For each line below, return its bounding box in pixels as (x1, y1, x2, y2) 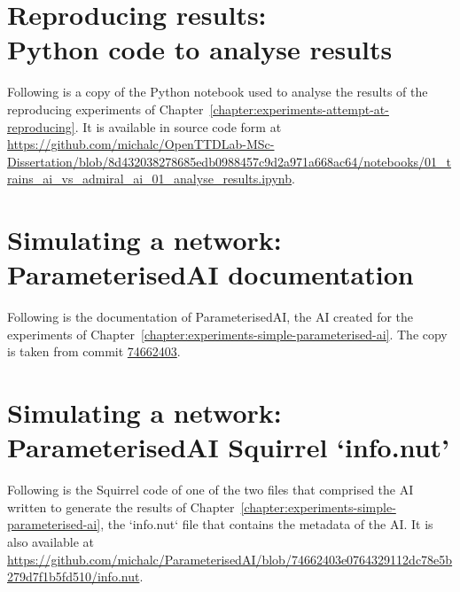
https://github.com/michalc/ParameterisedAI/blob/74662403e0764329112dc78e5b (7, 549, 453, 568)
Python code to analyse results (7, 31, 393, 67)
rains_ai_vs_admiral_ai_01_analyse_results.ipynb (7, 169, 292, 188)
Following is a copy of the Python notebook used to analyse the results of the (7, 82, 428, 101)
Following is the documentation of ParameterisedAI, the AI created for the (7, 308, 414, 326)
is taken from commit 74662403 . (7, 342, 181, 361)
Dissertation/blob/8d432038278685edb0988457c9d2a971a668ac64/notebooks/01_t (7, 152, 452, 170)
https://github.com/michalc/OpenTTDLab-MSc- (7, 135, 275, 153)
